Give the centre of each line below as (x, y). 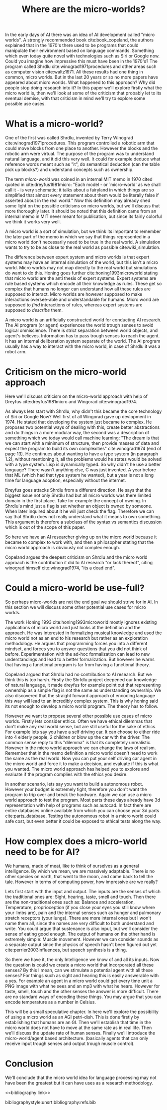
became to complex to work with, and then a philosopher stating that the (80, 542)
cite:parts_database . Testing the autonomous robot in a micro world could (81, 816)
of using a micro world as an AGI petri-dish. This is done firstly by (72, 1017)
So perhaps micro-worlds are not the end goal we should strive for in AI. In (82, 602)
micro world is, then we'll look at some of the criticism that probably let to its (83, 93)
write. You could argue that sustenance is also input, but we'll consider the (82, 929)
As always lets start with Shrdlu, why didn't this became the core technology (83, 411)
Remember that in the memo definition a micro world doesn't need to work (81, 753)
